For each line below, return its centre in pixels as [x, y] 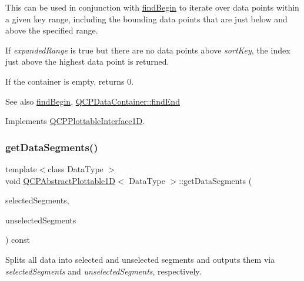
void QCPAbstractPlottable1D [61, 180]
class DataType [76, 168]
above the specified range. [52, 30]
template [21, 168]
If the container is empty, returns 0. [70, 81]
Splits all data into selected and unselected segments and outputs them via [140, 259]
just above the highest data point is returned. [87, 61]
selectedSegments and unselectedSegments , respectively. [103, 271]
